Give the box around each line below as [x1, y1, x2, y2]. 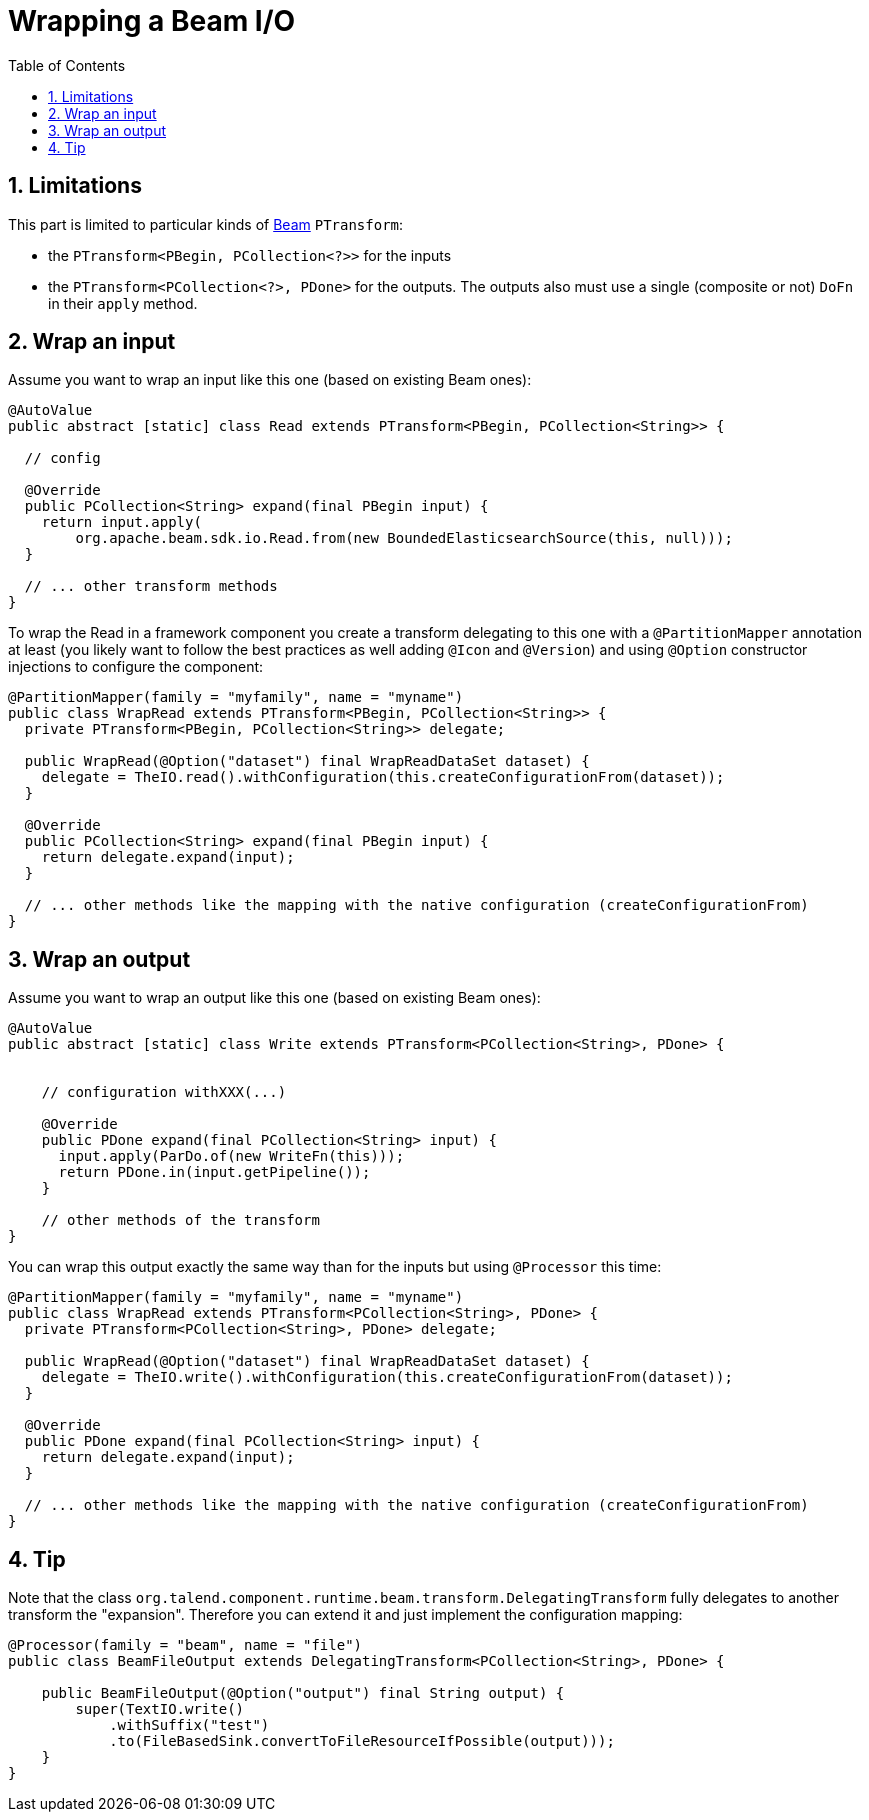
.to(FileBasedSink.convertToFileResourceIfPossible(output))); [109, 1733, 615, 1750]
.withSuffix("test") [109, 1717, 270, 1734]
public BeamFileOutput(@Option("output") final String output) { [41, 1685, 565, 1702]
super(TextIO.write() [75, 1701, 245, 1718]
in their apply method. [48, 294, 198, 312]
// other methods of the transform [41, 1212, 320, 1229]
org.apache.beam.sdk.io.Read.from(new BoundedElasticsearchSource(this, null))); [75, 530, 733, 547]
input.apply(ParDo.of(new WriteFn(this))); [58, 1148, 405, 1165]
